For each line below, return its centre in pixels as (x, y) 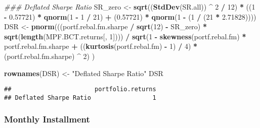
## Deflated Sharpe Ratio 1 (80, 98)
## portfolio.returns (80, 89)
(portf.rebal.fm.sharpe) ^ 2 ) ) (50, 56)
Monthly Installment (47, 119)
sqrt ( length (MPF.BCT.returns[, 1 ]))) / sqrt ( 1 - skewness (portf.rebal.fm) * (125, 36)
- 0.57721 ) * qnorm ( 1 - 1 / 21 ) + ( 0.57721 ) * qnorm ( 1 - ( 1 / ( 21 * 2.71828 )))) (130, 16)
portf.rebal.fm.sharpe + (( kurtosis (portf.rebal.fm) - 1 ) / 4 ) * (101, 46)
